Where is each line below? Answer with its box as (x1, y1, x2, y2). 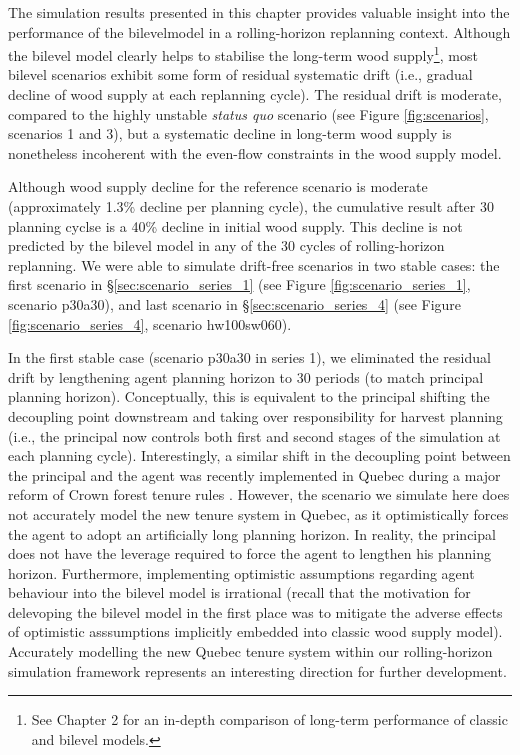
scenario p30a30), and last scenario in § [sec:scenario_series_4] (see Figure (8, 293, 462, 314)
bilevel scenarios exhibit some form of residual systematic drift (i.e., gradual (8, 64, 473, 85)
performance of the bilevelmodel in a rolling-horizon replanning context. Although (8, 21, 511, 42)
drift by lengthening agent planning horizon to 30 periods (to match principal (8, 366, 484, 387)
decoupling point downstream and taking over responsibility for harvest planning (8, 405, 503, 426)
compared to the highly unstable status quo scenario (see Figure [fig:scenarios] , (8, 103, 489, 124)
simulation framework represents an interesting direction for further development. (8, 660, 507, 681)
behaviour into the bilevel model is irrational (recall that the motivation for (8, 582, 471, 603)
